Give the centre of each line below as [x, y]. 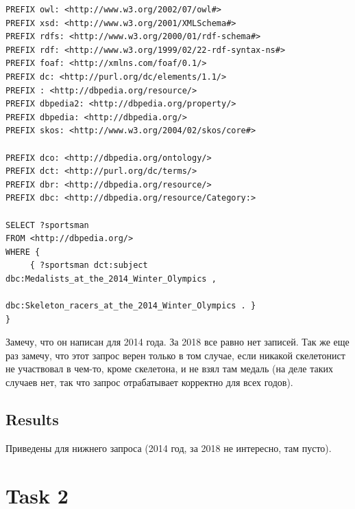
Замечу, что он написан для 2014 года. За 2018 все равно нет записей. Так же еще [177, 342]
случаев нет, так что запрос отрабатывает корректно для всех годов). [149, 382]
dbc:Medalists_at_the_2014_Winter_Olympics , [111, 279]
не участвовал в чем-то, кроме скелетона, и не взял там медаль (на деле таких [169, 369]
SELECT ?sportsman [47, 225]
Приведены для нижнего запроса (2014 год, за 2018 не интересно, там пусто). [169, 448]
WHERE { [23, 252]
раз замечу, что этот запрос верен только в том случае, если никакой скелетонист [175, 355]
